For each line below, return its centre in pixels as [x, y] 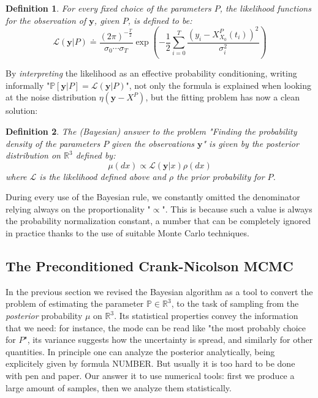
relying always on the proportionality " [78, 208]
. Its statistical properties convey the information [206, 316]
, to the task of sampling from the [235, 303]
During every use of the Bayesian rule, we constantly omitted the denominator [153, 197]
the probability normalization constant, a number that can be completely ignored [158, 221]
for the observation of [46, 20]
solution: [22, 111]
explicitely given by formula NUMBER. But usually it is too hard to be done [150, 363]
